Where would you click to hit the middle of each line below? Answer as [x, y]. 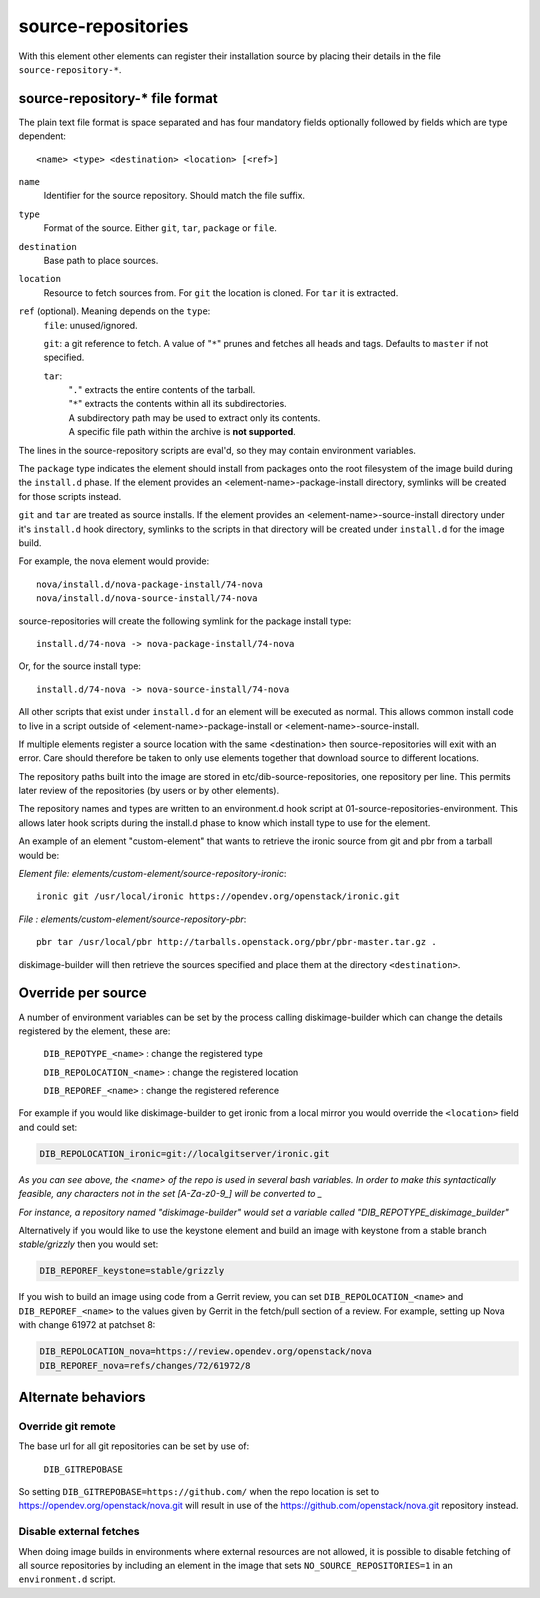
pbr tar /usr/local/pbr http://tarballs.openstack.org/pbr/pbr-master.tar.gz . [236, 942]
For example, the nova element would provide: [114, 561]
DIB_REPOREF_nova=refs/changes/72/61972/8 [145, 1365]
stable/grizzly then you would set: [88, 1244]
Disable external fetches [79, 1532]
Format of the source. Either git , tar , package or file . [160, 228]
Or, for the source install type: [80, 666]
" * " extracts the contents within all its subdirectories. [177, 404]
